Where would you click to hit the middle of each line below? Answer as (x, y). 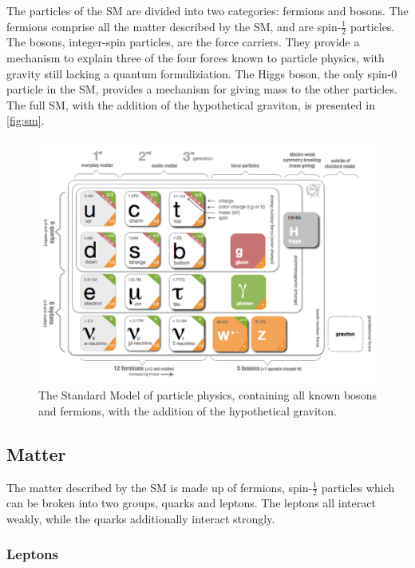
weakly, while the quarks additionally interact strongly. (141, 518)
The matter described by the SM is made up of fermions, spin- (160, 487)
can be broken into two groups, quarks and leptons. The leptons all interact (191, 503)
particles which (358, 487)
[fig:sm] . (26, 120)
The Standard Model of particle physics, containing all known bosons (207, 395)
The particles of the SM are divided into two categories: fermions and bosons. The (207, 10)
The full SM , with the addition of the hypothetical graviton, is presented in (191, 104)
